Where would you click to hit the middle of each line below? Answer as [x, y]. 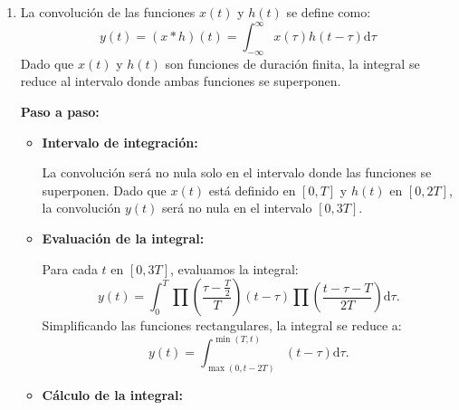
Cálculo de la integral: [112, 395]
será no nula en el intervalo [237, 208]
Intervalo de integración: [120, 142]
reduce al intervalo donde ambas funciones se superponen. [181, 81]
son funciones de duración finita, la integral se [292, 63]
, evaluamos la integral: [234, 268]
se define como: [329, 12]
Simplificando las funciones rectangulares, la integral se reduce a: [222, 325]
